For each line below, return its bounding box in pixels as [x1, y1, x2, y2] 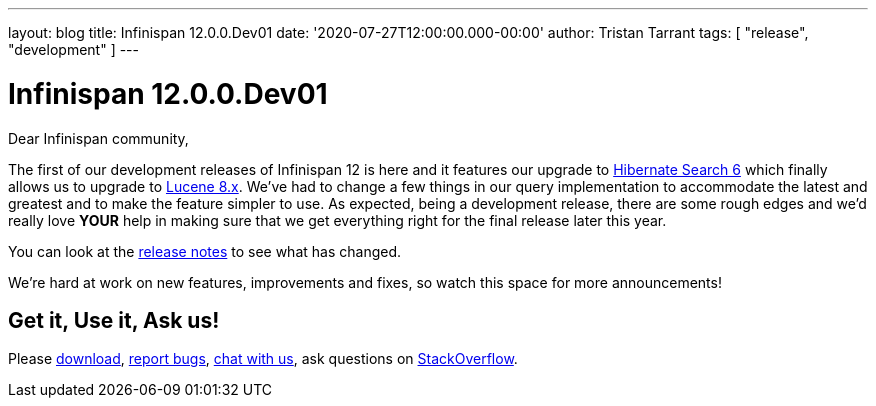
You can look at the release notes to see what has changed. [8, 242, 402, 260]
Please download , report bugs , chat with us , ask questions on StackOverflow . [8, 350, 518, 368]
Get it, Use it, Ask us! [8, 307, 220, 333]
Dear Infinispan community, [8, 129, 189, 147]
